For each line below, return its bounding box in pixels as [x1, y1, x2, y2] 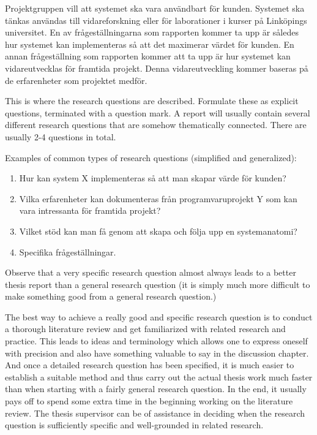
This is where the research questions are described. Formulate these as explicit [5, 94, 299, 107]
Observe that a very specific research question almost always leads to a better [5, 266, 296, 279]
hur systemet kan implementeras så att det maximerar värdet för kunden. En [5, 37, 294, 50]
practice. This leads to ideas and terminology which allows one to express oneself [5, 335, 308, 347]
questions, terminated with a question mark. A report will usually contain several [5, 106, 310, 119]
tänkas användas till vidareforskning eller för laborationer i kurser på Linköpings [5, 13, 307, 26]
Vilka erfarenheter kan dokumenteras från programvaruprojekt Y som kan [19, 192, 297, 205]
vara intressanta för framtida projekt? [19, 204, 161, 217]
